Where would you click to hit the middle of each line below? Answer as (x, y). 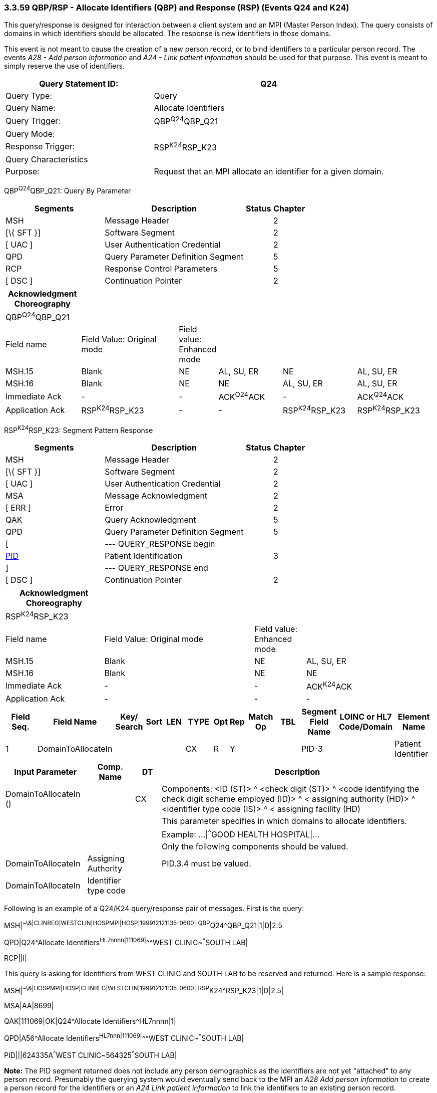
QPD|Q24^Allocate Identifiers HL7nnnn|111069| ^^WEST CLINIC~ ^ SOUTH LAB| (126, 941)
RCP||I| (16, 958)
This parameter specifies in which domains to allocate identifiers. (284, 821)
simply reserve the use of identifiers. (64, 66)
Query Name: (31, 108)
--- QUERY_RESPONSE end (156, 568)
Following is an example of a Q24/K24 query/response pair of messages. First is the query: (154, 909)
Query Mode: (30, 134)
